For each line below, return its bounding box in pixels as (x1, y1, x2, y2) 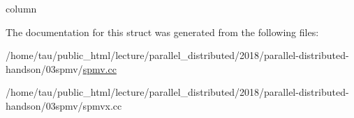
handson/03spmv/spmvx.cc (6, 98, 122, 112)
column (6, 1, 37, 15)
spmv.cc (82, 61, 117, 76)
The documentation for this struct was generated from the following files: (6, 24, 319, 39)
